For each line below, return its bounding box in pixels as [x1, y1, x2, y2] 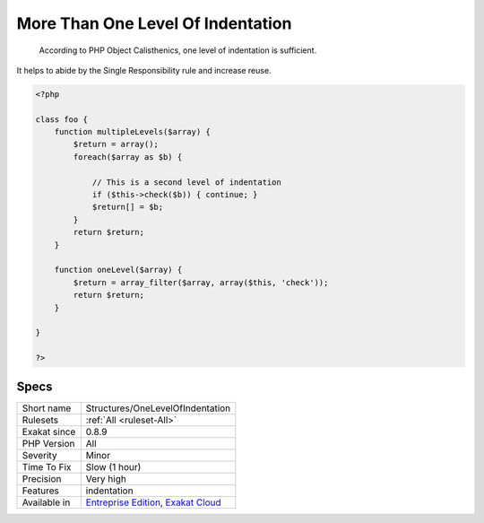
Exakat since [22, 425, 76, 438]
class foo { [35, 114, 89, 125]
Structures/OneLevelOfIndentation [85, 402, 231, 414]
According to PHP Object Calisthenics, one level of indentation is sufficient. [39, 45, 317, 56]
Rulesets [22, 414, 58, 426]
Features [22, 484, 60, 497]
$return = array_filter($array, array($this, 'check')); [73, 277, 329, 287]
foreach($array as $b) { [73, 152, 183, 161]
